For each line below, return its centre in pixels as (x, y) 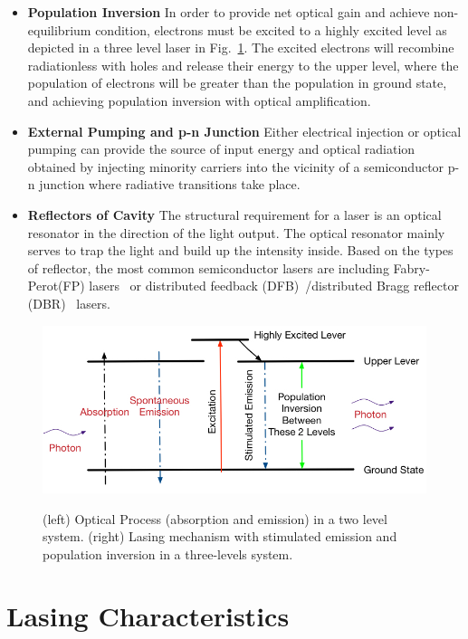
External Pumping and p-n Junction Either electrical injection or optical (244, 131)
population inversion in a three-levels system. (168, 553)
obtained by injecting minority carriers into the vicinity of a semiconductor (236, 166)
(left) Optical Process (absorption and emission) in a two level (215, 518)
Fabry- (411, 267)
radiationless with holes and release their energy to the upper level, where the (243, 65)
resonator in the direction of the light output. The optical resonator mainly (236, 232)
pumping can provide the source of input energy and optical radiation (221, 149)
